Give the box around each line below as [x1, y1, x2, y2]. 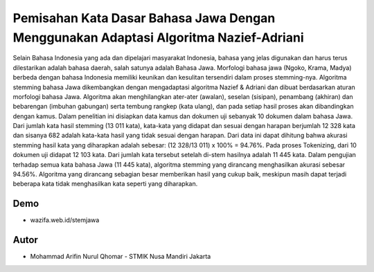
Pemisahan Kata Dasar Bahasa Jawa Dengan [12, 10, 276, 26]
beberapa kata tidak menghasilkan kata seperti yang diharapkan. [12, 180, 198, 188]
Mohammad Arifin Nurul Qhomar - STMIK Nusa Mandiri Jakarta [30, 253, 211, 261]
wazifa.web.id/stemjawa [30, 216, 100, 224]
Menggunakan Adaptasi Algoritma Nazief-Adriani [12, 30, 304, 45]
